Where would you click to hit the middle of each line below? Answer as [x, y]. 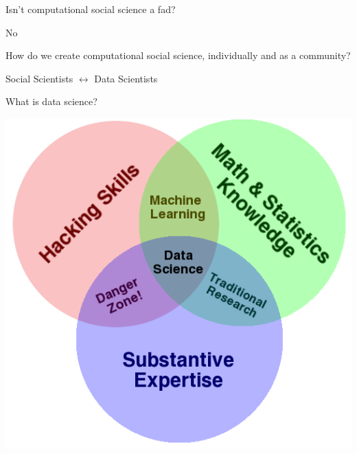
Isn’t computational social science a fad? [91, 9]
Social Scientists [39, 78]
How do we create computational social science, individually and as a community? [178, 55]
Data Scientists [126, 78]
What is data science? [51, 101]
